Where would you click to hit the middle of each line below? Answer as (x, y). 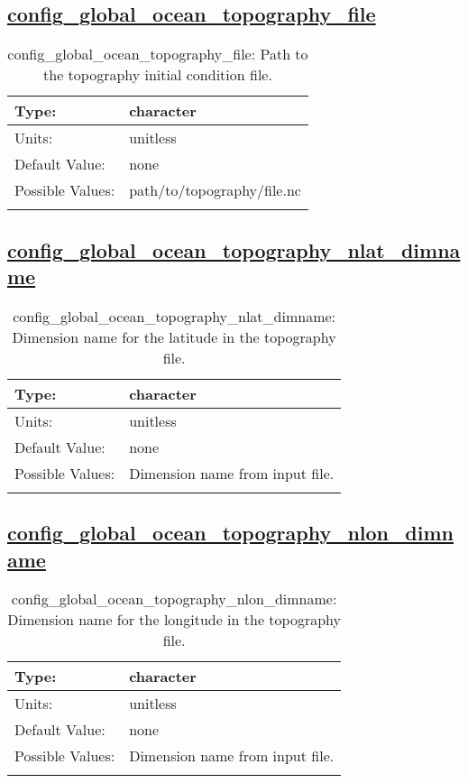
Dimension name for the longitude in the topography (174, 620)
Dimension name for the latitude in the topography (174, 336)
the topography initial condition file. (158, 75)
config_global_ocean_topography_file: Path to (158, 54)
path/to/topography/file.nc (215, 190)
